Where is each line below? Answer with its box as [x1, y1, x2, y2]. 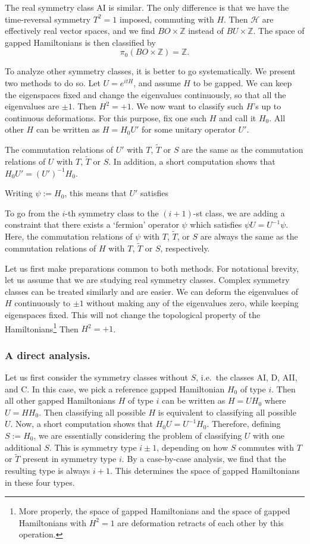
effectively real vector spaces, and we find [5, 24, 155, 37]
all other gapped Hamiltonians [5, 394, 116, 407]
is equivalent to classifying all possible [158, 405, 296, 418]
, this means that [64, 187, 127, 199]
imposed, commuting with [119, 12, 214, 25]
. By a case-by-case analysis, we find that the [121, 452, 286, 465]
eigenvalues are [5, 100, 60, 112]
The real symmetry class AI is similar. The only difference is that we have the [5, 1, 289, 13]
